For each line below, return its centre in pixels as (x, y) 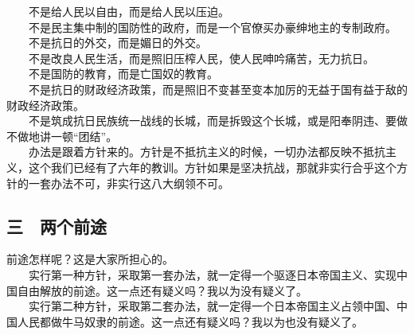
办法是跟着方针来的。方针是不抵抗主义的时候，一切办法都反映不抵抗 (207, 152)
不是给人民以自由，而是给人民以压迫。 (129, 11)
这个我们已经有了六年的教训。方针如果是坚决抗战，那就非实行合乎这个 (212, 167)
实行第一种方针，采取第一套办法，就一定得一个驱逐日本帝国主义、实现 (212, 274)
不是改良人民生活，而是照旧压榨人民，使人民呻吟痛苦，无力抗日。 (201, 58)
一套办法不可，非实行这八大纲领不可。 (129, 183)
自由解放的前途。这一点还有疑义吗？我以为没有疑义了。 (162, 290)
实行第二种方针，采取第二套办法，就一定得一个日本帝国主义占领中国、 (212, 306)
